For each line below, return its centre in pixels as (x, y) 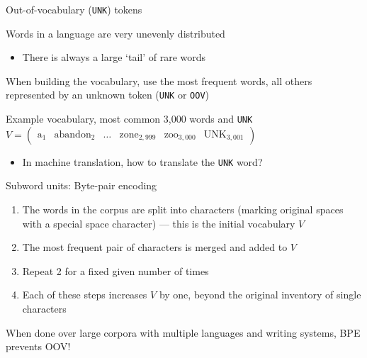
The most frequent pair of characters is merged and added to (155, 247)
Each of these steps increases (85, 295)
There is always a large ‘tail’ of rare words (114, 57)
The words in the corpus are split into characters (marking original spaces (183, 209)
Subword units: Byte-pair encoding (81, 185)
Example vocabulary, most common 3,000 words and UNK (129, 119)
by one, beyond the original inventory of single (260, 295)
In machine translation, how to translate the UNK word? (142, 161)
